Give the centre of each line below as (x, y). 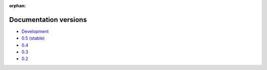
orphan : (18, 6)
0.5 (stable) (33, 38)
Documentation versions (48, 20)
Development (35, 31)
